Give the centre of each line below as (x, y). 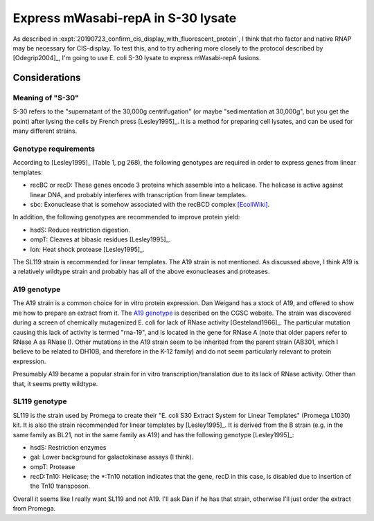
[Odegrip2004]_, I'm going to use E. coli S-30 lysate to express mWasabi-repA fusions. (137, 58)
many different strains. (45, 131)
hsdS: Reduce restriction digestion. (80, 230)
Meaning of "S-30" (46, 98)
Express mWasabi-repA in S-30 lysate (125, 18)
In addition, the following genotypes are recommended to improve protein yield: (126, 217)
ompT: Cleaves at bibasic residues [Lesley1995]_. (100, 239)
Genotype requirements (54, 149)
